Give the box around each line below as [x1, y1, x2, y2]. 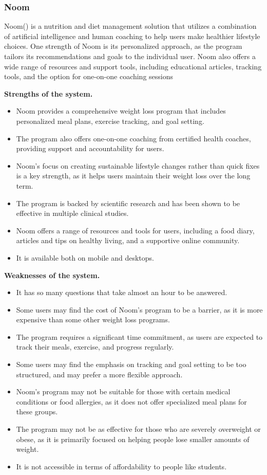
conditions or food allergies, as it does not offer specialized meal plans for [16, 396, 247, 407]
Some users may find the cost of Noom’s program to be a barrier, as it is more [16, 304, 263, 315]
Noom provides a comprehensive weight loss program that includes [16, 105, 226, 116]
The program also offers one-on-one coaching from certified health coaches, [16, 133, 251, 143]
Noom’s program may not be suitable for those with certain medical [16, 386, 231, 397]
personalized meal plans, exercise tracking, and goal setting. [16, 115, 204, 126]
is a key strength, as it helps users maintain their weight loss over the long [16, 170, 251, 181]
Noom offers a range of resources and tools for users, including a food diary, [16, 225, 255, 235]
